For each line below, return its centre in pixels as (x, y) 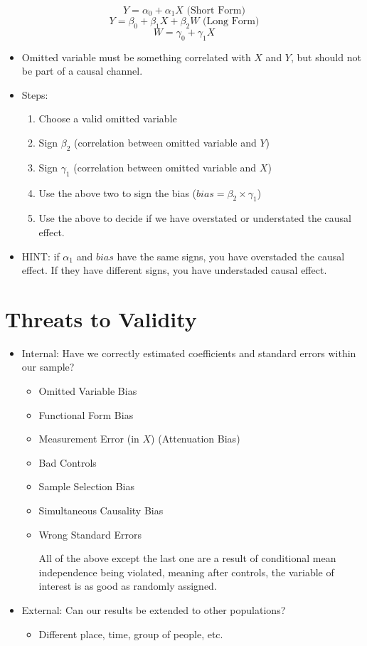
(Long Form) (231, 21)
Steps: (35, 94)
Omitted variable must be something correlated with (136, 57)
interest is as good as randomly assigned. (128, 586)
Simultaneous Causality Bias (101, 510)
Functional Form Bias (86, 414)
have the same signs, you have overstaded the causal (231, 256)
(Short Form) (216, 11)
